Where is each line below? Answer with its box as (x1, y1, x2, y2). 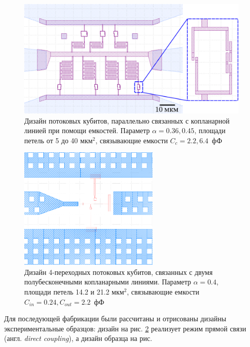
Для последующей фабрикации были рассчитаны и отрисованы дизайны (4, 313, 226, 324)
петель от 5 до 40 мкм (24, 135, 93, 145)
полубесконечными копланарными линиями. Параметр (24, 276, 191, 287)
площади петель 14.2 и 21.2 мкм (24, 286, 124, 297)
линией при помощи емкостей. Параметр (24, 125, 150, 136)
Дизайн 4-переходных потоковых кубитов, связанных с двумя (24, 266, 213, 277)
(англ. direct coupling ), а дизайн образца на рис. (4, 333, 153, 343)
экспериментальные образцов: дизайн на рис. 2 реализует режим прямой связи (4, 323, 246, 333)
